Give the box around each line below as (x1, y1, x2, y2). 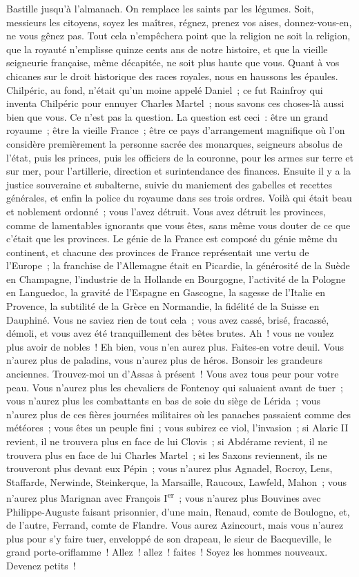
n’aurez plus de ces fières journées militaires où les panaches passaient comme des (6, 407, 351, 421)
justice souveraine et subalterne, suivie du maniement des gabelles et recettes (6, 177, 332, 191)
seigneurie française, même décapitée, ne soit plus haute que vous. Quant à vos (6, 55, 340, 70)
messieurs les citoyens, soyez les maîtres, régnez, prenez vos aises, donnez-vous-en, (6, 14, 352, 29)
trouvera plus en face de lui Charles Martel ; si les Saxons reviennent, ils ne (6, 447, 327, 462)
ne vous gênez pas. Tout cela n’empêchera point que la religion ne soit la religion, (6, 28, 351, 43)
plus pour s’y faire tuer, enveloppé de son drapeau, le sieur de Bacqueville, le (6, 531, 331, 545)
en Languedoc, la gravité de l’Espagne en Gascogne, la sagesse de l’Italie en (6, 285, 326, 300)
